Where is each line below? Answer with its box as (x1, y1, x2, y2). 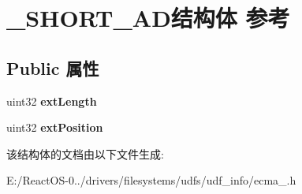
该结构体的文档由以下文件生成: (6, 145, 164, 162)
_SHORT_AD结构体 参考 (6, 2, 290, 34)
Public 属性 (6, 55, 99, 80)
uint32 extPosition (6, 119, 103, 136)
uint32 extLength (6, 92, 97, 109)
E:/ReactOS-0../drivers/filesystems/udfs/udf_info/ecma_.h (6, 172, 296, 188)
